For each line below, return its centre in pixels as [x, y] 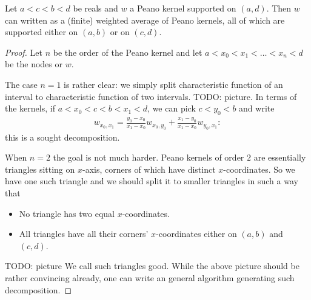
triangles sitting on [40, 169]
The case [21, 84]
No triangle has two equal [67, 213]
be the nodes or [34, 64]
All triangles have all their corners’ [84, 234]
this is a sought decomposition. [62, 137]
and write [257, 108]
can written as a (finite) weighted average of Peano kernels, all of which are [145, 20]
